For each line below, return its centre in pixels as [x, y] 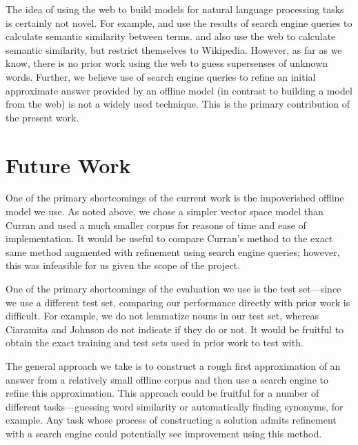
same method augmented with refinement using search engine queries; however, [173, 251]
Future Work [68, 165]
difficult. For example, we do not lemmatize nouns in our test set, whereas [162, 316]
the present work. [42, 117]
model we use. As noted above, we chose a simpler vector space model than [165, 211]
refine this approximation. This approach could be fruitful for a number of [162, 393]
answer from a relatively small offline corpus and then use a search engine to [167, 379]
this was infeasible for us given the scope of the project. [123, 265]
